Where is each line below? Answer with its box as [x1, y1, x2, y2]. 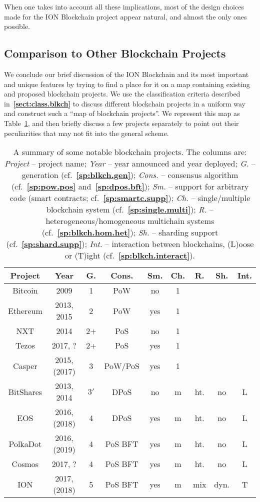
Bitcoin [12, 284, 38, 296]
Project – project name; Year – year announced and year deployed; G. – [4, 157, 255, 169]
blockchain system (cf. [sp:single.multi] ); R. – [46, 203, 213, 215]
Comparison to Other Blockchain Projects [4, 45, 226, 61]
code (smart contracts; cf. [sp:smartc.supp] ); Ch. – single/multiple [9, 192, 250, 204]
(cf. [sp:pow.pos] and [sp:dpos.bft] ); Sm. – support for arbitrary [11, 180, 249, 192]
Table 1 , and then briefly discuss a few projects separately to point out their [4, 117, 239, 128]
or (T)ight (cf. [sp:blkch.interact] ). [65, 249, 195, 261]
